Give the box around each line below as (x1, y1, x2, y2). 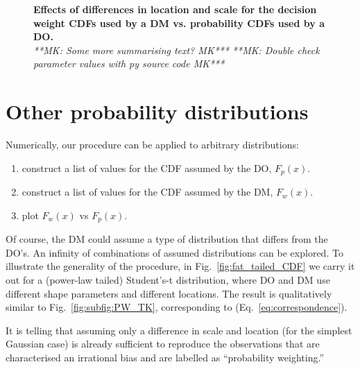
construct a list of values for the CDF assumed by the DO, (22, 160, 272, 175)
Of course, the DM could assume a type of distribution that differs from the (6, 232, 328, 246)
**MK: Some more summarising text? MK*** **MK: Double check (33, 42, 320, 57)
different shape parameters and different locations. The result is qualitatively (6, 286, 332, 300)
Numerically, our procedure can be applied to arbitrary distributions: (6, 137, 299, 152)
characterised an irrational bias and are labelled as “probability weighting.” (6, 350, 325, 364)
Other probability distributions (6, 97, 309, 126)
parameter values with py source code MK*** (33, 56, 225, 71)
